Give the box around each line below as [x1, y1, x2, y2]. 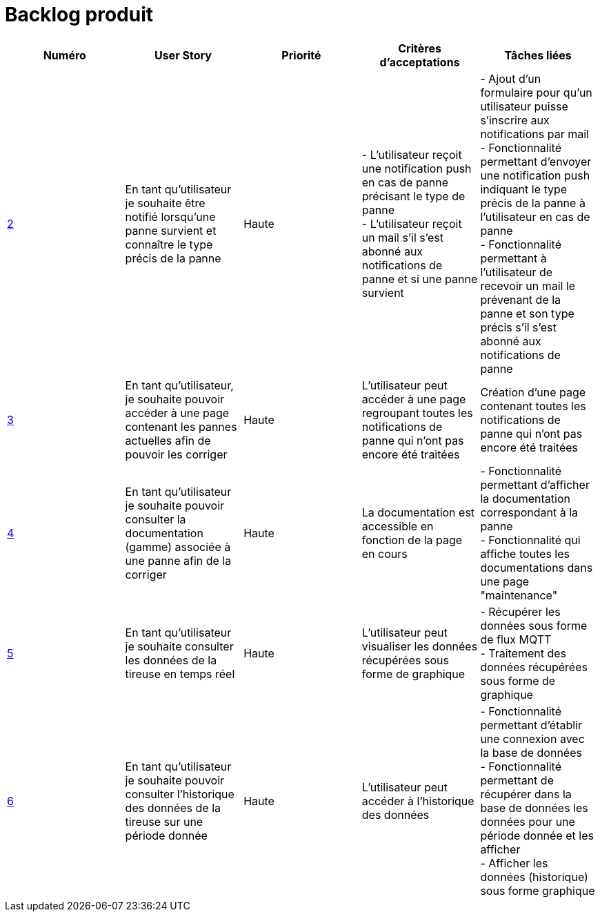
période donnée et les [480, 828, 594, 842]
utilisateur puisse [480, 99, 568, 113]
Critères [398, 41, 441, 55]
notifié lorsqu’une [125, 209, 216, 224]
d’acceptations [379, 55, 460, 69]
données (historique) [480, 869, 588, 884]
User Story [154, 48, 212, 62]
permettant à [480, 251, 547, 265]
